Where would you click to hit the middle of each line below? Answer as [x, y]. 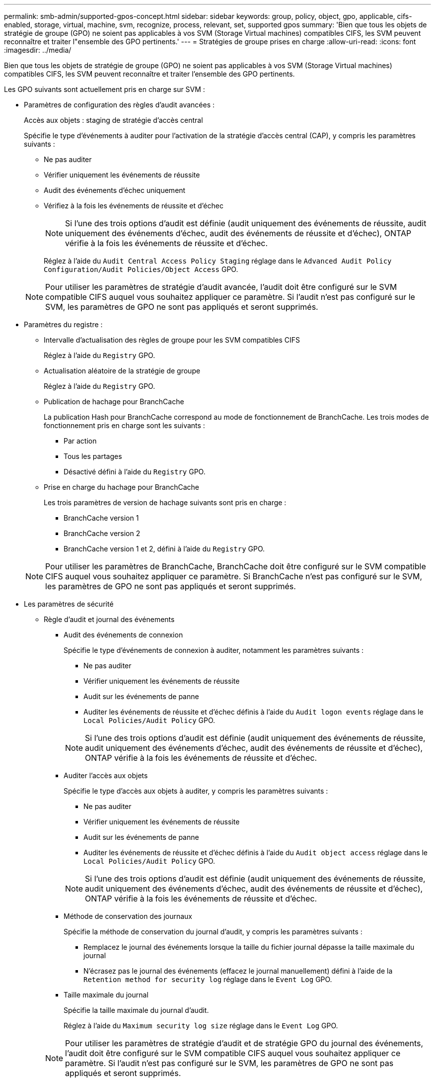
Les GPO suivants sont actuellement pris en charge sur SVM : [105, 89]
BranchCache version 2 [102, 533]
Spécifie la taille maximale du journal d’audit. [136, 1010]
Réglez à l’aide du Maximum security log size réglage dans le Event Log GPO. [201, 1026]
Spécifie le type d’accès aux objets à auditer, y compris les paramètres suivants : [196, 791]
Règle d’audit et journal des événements [109, 619]
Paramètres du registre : [63, 324]
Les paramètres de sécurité [69, 604]
